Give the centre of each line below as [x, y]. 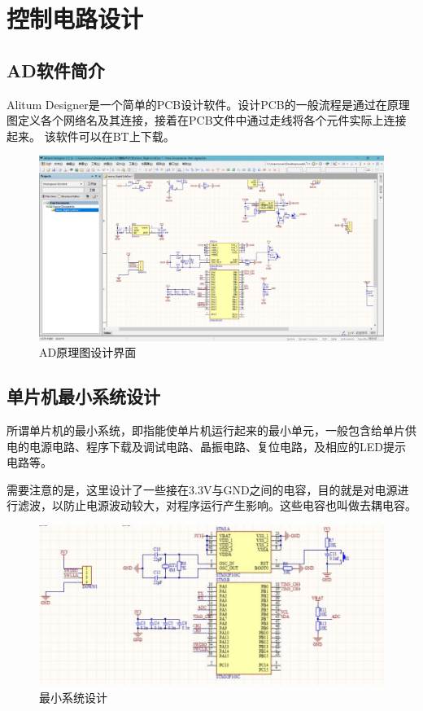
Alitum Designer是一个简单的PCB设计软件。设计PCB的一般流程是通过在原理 [208, 104]
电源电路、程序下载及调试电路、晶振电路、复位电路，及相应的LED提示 [217, 446]
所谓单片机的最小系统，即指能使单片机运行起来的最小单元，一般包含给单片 [206, 430]
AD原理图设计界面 [88, 352]
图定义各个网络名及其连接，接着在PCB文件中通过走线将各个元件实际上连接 [207, 120]
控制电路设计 [75, 18]
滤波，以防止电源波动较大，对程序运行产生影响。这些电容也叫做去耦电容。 [217, 505]
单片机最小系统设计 [83, 396]
